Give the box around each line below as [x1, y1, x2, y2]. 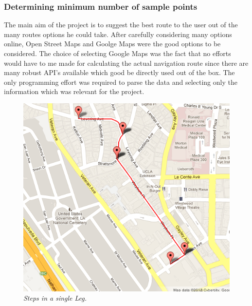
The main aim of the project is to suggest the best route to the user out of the [4, 19, 238, 30]
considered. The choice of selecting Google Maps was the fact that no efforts [4, 48, 231, 58]
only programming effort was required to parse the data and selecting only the [4, 76, 237, 87]
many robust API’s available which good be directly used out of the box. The [4, 67, 235, 77]
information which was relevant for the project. [4, 86, 144, 96]
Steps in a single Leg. [23, 293, 87, 303]
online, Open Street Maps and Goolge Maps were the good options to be [4, 38, 221, 49]
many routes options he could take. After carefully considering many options [4, 29, 232, 39]
